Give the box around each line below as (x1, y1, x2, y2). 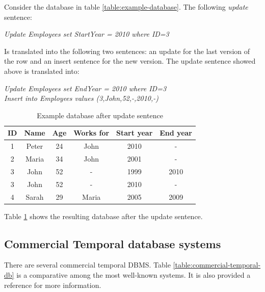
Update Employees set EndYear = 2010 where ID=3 (4, 83, 167, 93)
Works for (73, 127, 110, 138)
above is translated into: (4, 65, 79, 76)
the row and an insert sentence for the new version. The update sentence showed (4, 56, 256, 66)
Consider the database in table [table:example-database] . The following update (4, 2, 248, 12)
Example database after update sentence (37, 110, 163, 120)
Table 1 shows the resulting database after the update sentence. (4, 210, 203, 221)
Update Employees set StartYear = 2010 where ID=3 (4, 29, 169, 39)
